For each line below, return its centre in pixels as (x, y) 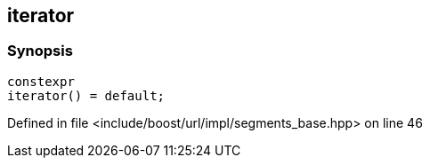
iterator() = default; (86, 95)
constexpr (41, 81)
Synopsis (40, 51)
